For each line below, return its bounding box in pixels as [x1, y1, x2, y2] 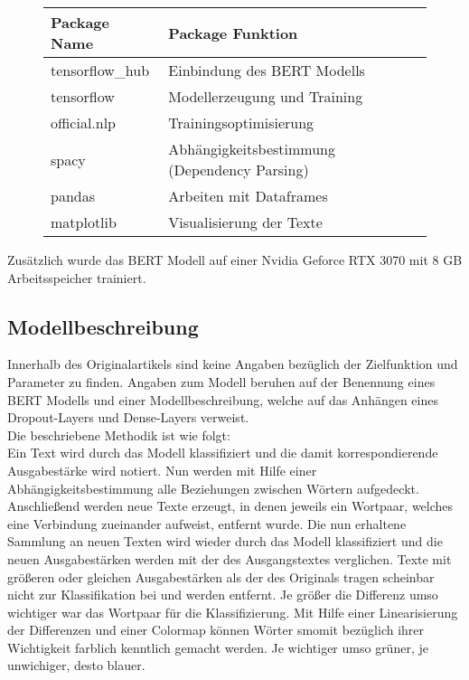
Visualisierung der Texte [168, 212, 323, 232]
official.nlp [51, 112, 117, 133]
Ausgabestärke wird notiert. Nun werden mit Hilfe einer [7, 460, 317, 479]
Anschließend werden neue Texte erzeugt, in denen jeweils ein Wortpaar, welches [7, 496, 454, 515]
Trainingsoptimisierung [168, 112, 314, 133]
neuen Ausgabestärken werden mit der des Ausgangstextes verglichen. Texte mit [7, 549, 452, 568]
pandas [51, 185, 95, 206]
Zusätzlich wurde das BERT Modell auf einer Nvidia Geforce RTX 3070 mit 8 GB [7, 250, 463, 269]
